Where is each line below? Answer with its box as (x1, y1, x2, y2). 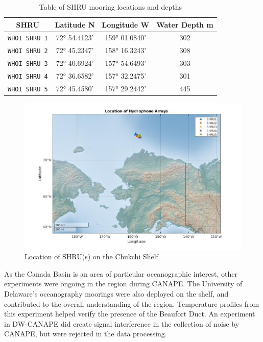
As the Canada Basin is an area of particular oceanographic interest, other (4, 268, 237, 279)
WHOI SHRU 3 (8, 60, 48, 68)
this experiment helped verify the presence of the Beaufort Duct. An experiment (4, 308, 255, 319)
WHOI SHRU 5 (8, 86, 48, 93)
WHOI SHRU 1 (8, 35, 48, 42)
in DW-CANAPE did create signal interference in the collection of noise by (4, 318, 240, 329)
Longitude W (102, 19, 150, 30)
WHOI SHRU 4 (8, 73, 48, 81)
